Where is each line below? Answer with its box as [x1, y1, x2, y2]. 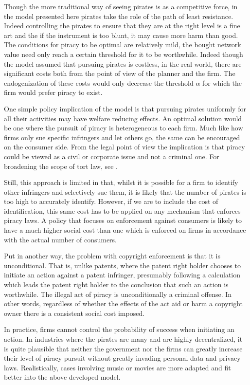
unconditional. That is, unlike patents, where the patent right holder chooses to [4, 260, 241, 270]
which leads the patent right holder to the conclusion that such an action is [4, 279, 229, 290]
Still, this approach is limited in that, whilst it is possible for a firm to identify [4, 177, 238, 187]
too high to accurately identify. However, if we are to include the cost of [4, 196, 218, 206]
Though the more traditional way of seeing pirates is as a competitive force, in [4, 1, 238, 11]
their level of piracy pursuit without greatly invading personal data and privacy [4, 353, 241, 363]
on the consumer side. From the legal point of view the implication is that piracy [4, 142, 245, 152]
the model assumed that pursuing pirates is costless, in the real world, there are [4, 58, 242, 69]
